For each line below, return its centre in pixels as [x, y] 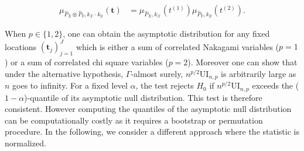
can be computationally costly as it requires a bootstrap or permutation [134, 120]
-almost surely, [157, 73]
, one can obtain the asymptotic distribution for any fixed [166, 34]
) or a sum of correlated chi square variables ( [87, 62]
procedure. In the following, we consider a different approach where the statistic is [152, 131]
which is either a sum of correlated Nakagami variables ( [177, 46]
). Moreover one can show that [242, 62]
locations [21, 46]
